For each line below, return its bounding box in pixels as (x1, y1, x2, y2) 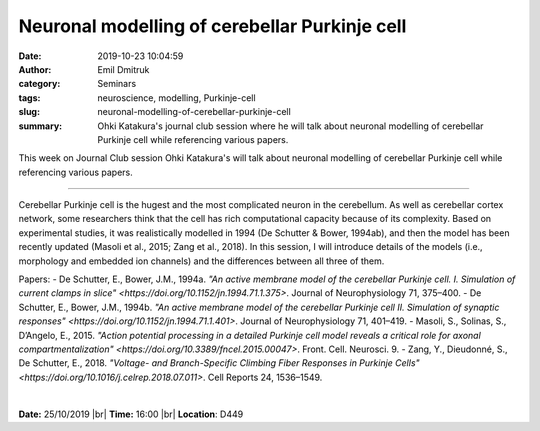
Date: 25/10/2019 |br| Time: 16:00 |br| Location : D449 (18, 408, 244, 420)
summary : (18, 120, 63, 132)
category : (18, 78, 61, 90)
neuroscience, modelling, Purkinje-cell (97, 91, 256, 104)
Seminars (97, 78, 137, 90)
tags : (18, 91, 41, 104)
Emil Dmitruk (97, 63, 150, 75)
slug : (18, 106, 40, 118)
